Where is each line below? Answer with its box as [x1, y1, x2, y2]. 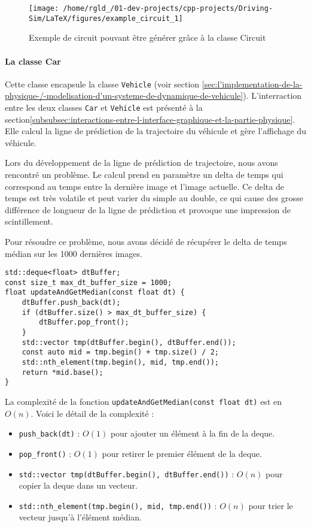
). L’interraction [243, 89, 302, 102]
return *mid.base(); [22, 368, 103, 377]
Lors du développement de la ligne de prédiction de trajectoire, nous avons [5, 156, 278, 169]
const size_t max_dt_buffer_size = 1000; [5, 278, 172, 287]
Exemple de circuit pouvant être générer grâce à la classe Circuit [29, 31, 266, 44]
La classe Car [5, 54, 61, 67]
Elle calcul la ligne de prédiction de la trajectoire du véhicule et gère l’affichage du [5, 125, 306, 137]
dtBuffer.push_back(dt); [22, 298, 121, 307]
